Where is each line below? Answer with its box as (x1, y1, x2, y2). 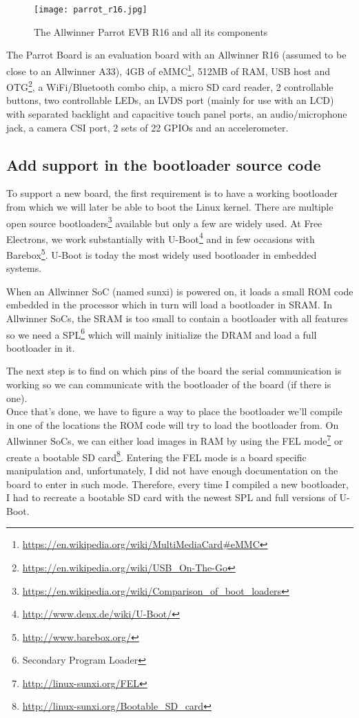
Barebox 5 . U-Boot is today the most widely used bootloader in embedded (6, 246, 317, 262)
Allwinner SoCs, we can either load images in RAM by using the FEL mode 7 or (6, 432, 343, 448)
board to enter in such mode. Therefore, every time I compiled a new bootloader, (6, 476, 349, 491)
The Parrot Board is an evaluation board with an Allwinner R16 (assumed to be (6, 47, 347, 62)
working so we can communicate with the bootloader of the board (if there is (6, 377, 331, 392)
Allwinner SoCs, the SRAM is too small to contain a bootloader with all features (6, 311, 349, 326)
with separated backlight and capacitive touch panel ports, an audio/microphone (6, 106, 347, 120)
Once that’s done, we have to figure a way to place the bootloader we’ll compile (6, 404, 342, 419)
